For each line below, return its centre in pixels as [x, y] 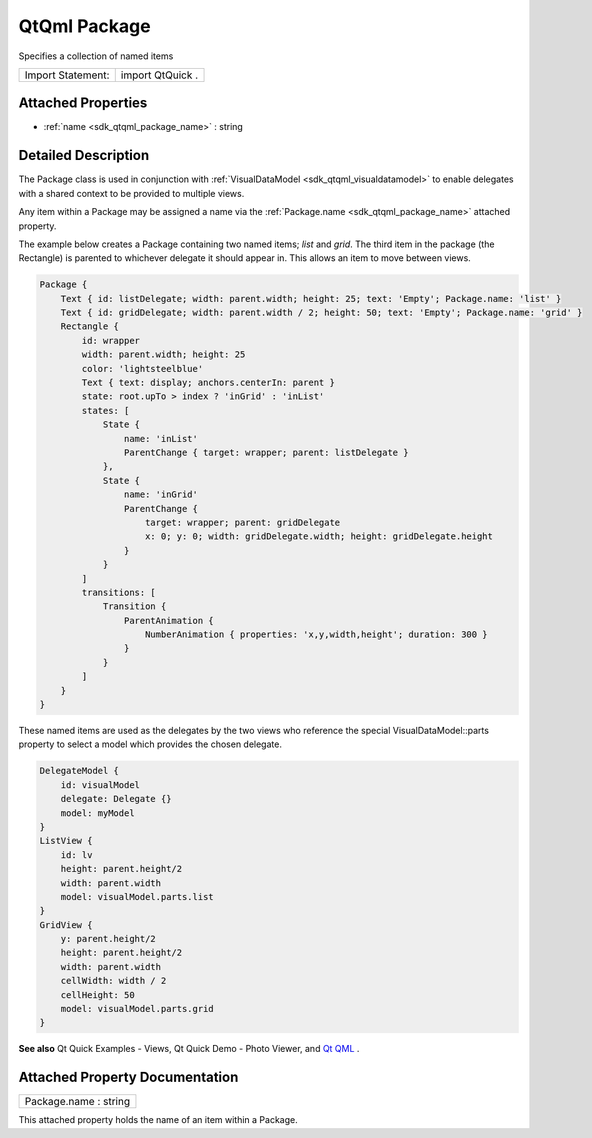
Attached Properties [83, 103]
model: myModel [97, 813]
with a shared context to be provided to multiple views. [131, 193]
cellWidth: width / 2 [113, 981]
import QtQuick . [159, 75]
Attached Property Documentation [128, 1077]
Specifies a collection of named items [96, 56]
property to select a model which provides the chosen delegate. [150, 744]
